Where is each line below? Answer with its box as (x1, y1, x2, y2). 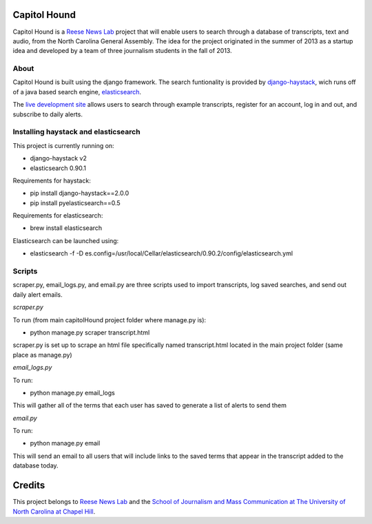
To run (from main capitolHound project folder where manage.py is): (12, 315, 207, 324)
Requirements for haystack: (12, 176, 91, 185)
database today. (12, 461, 59, 470)
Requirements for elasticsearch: (12, 211, 103, 220)
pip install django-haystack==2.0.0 (30, 189, 130, 198)
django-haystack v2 (30, 154, 87, 163)
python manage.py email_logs (30, 388, 115, 397)
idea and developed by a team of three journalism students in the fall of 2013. (12, 47, 232, 55)
